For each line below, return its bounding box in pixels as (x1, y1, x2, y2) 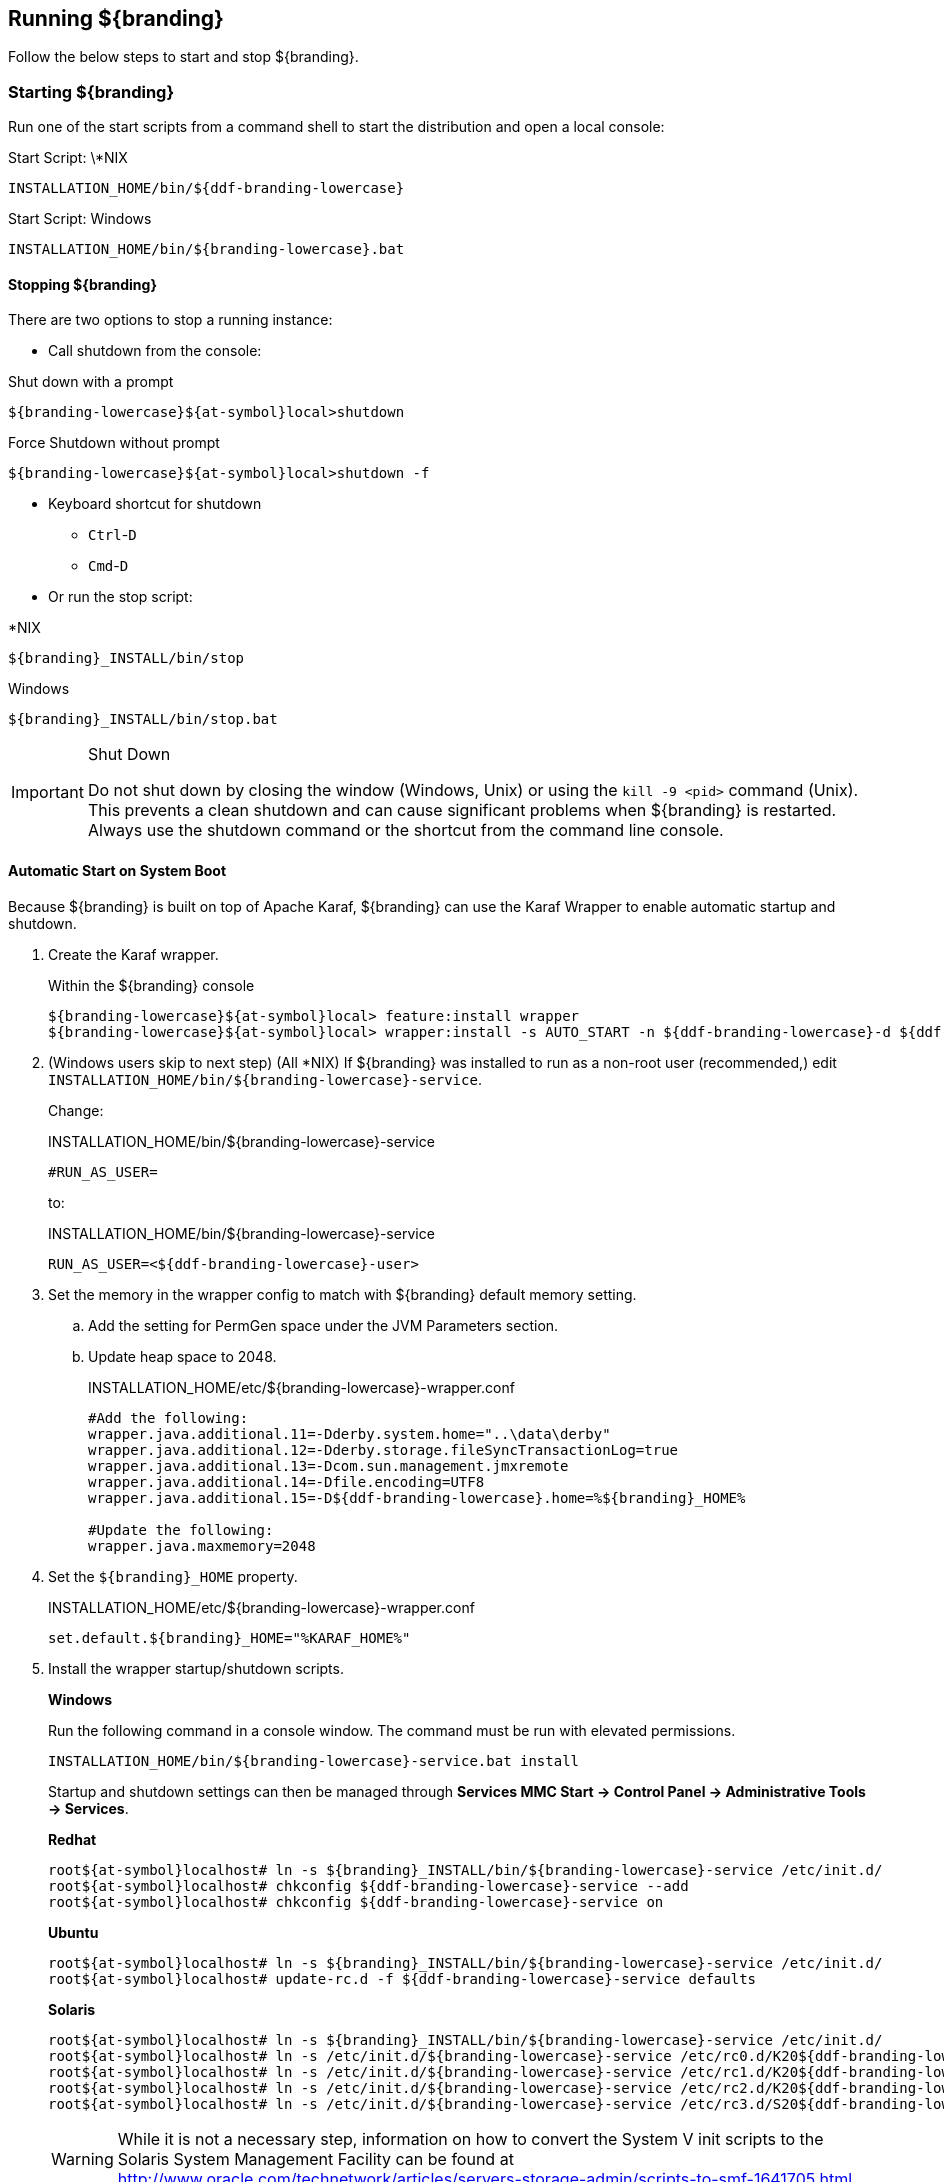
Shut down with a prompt (8, 373, 174, 391)
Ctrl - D (88, 526, 137, 544)
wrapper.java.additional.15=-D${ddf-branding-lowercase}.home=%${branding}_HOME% (88, 1489, 746, 1506)
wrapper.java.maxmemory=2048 (88, 1537, 316, 1554)
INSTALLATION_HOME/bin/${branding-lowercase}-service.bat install (48, 1752, 580, 1769)
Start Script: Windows (8, 210, 152, 228)
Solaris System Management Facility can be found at (117, 2148, 514, 2169)
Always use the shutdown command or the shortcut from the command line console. (87, 820, 724, 841)
